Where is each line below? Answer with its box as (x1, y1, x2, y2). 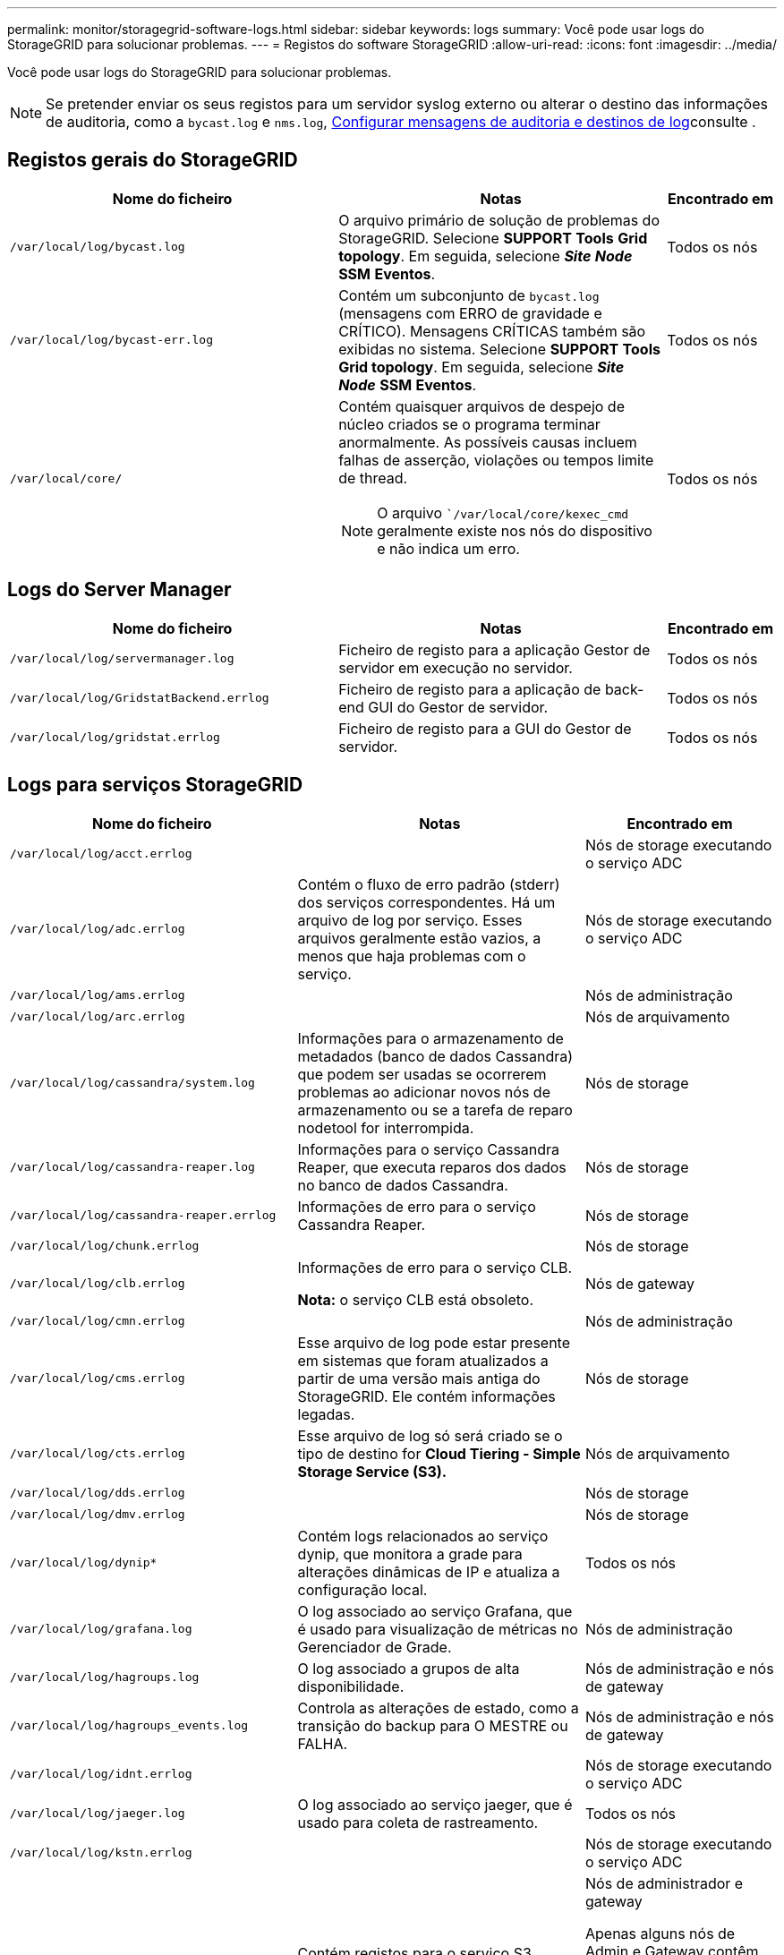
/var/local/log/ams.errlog (10, 988, 185, 1003)
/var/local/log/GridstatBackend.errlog (10, 691, 269, 705)
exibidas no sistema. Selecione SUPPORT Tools (338, 339, 660, 358)
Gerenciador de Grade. (297, 1637, 452, 1656)
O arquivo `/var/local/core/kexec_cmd (377, 503, 629, 522)
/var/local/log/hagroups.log (10, 1670, 200, 1685)
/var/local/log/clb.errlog (10, 1276, 185, 1291)
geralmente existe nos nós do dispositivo (377, 521, 652, 540)
